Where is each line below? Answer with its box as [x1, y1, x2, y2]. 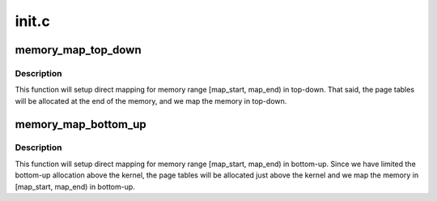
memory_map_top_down [15, 43, 142, 57]
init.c [15, 12, 50, 30]
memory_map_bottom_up [15, 118, 147, 131]
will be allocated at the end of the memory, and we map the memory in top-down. [15, 96, 287, 105]
